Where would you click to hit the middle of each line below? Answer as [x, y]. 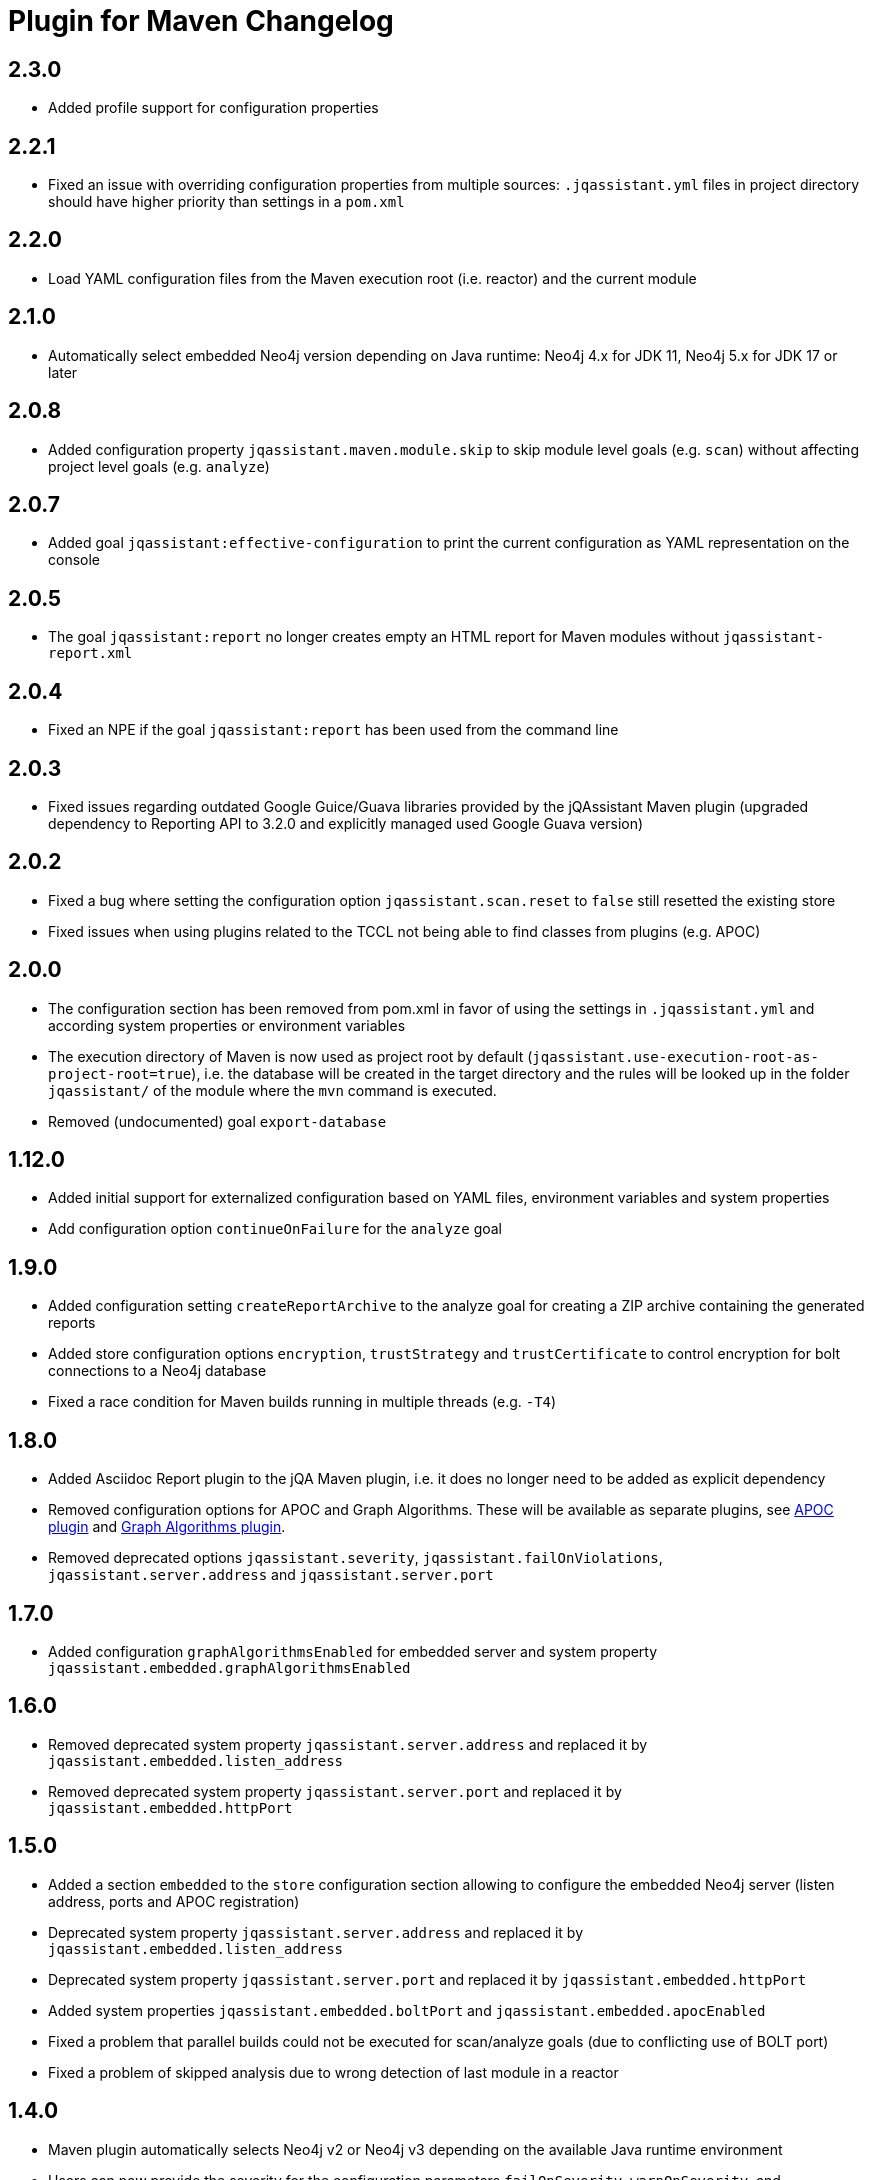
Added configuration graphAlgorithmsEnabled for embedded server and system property [353, 1651]
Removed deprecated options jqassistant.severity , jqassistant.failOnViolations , [355, 1558]
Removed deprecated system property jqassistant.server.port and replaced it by [335, 1791]
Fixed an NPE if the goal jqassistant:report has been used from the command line [333, 730]
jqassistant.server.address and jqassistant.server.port [271, 1575]
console [74, 560]
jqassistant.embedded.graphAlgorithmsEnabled [229, 1667]
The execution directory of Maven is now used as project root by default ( [290, 1056]
